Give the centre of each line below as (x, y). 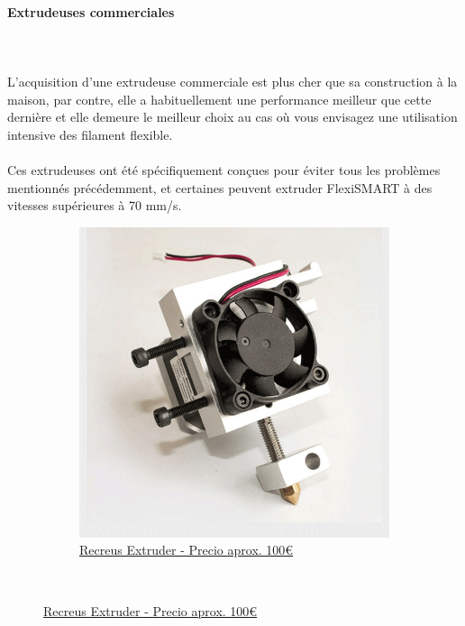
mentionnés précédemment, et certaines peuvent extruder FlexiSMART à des (220, 187)
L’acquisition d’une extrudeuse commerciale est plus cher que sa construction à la (232, 81)
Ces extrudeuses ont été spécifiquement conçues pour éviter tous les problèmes (224, 169)
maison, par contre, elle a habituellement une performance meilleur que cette (219, 99)
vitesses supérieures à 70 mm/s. (95, 205)
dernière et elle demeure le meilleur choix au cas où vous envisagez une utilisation (232, 117)
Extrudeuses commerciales (91, 11)
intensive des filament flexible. (90, 134)
